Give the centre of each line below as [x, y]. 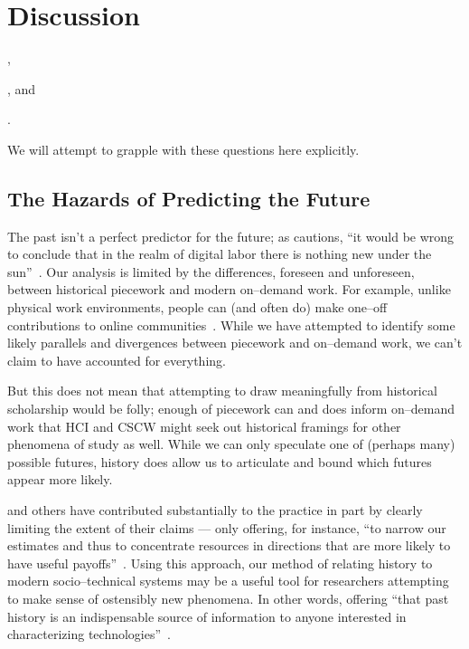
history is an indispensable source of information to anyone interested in [207, 616]
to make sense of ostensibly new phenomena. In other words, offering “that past [228, 598]
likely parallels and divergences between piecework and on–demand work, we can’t [235, 343]
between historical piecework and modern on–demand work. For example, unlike [229, 289]
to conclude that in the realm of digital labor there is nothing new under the [220, 254]
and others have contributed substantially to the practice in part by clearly [215, 510]
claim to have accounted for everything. [117, 360]
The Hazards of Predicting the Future [189, 198]
